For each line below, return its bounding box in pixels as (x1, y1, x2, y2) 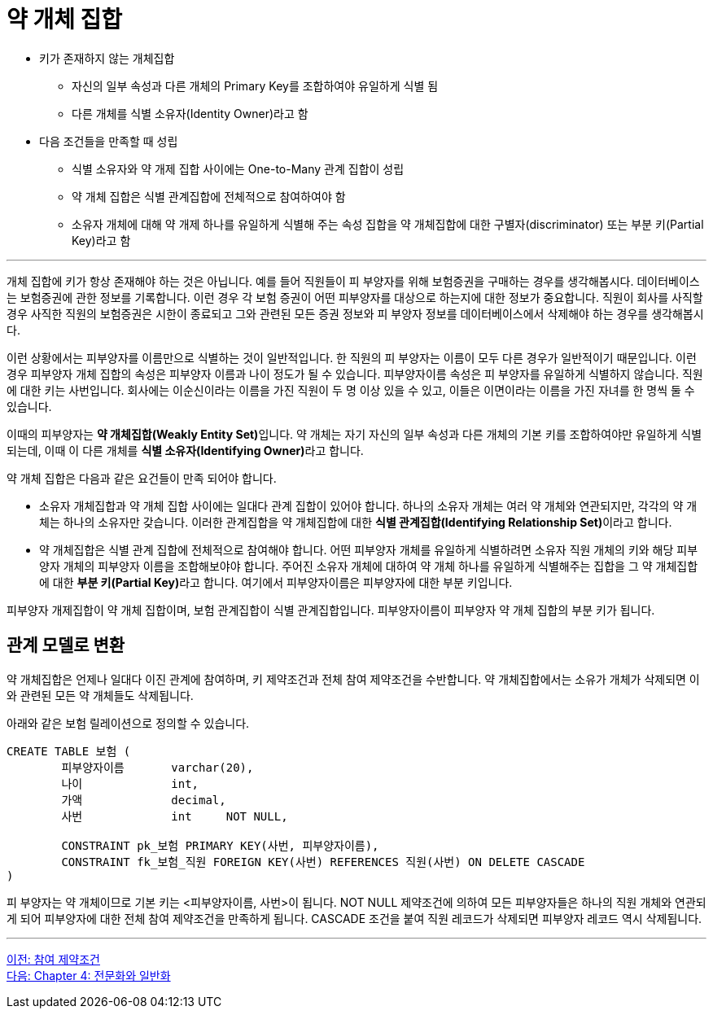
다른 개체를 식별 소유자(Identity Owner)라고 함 (72, 106, 308, 120)
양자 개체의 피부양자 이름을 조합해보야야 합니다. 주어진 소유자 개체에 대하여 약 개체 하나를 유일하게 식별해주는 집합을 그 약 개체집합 (39, 558, 698, 573)
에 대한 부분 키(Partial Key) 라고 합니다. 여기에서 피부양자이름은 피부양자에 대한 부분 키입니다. (39, 575, 513, 589)
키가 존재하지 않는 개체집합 (39, 50, 175, 65)
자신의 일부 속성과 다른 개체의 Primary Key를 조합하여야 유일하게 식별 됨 (72, 78, 439, 93)
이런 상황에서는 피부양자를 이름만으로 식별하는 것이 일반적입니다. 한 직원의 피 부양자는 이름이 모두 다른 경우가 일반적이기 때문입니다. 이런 (7, 350, 697, 365)
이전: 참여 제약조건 (7, 952, 100, 966)
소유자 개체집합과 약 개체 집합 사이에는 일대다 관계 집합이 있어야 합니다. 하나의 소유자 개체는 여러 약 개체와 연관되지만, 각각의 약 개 (39, 498, 698, 513)
